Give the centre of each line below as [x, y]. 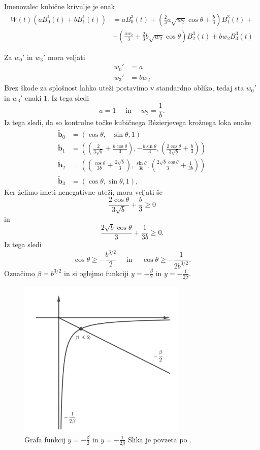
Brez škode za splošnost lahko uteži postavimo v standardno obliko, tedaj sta [124, 88]
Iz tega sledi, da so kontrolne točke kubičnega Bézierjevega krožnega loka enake [128, 122]
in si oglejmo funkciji [96, 273]
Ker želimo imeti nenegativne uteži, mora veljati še [84, 191]
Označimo [20, 273]
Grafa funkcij [45, 439]
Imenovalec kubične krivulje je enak [60, 6]
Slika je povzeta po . [160, 439]
